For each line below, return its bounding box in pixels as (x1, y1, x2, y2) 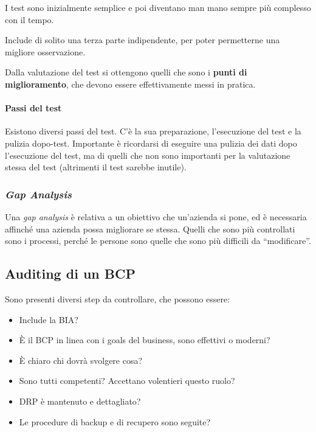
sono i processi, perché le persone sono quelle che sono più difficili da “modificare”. (5, 234, 311, 247)
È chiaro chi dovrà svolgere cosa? (19, 354, 143, 366)
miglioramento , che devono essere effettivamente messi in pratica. (5, 77, 256, 90)
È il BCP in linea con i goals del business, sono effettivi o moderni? (19, 333, 270, 346)
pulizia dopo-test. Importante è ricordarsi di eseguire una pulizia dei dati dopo (5, 136, 297, 149)
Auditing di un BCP (5, 264, 136, 283)
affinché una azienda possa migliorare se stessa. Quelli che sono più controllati (5, 222, 295, 235)
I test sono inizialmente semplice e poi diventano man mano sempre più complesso (5, 1, 311, 13)
